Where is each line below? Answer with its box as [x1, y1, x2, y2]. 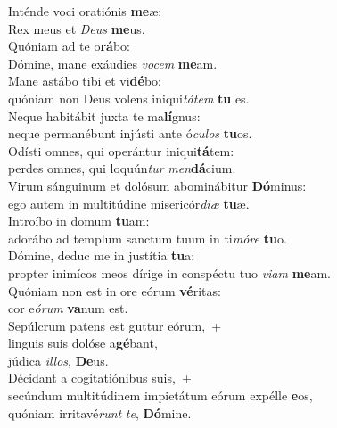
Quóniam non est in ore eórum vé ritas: [8, 281, 221, 300]
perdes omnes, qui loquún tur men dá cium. [8, 159, 236, 177]
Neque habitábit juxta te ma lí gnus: [8, 106, 201, 125]
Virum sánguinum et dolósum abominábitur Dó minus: [8, 176, 307, 194]
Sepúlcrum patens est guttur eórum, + [8, 316, 222, 334]
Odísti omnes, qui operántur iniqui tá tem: [8, 141, 234, 160]
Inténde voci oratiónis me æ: [8, 2, 162, 20]
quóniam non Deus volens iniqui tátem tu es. [8, 88, 250, 107]
